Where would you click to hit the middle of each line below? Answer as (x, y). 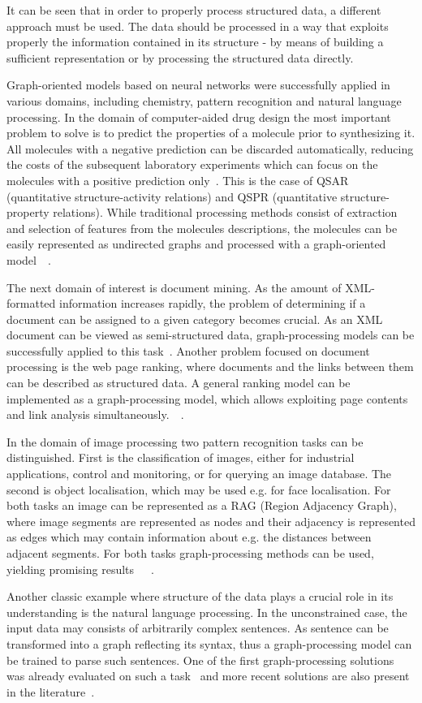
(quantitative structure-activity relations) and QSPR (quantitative (172, 196)
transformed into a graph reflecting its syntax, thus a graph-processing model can (209, 643)
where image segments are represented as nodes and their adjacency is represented (211, 521)
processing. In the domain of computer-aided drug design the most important (199, 116)
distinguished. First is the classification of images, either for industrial (181, 457)
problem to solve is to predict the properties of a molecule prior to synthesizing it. (211, 133)
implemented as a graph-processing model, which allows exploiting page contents (207, 398)
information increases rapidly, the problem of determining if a (212, 303)
